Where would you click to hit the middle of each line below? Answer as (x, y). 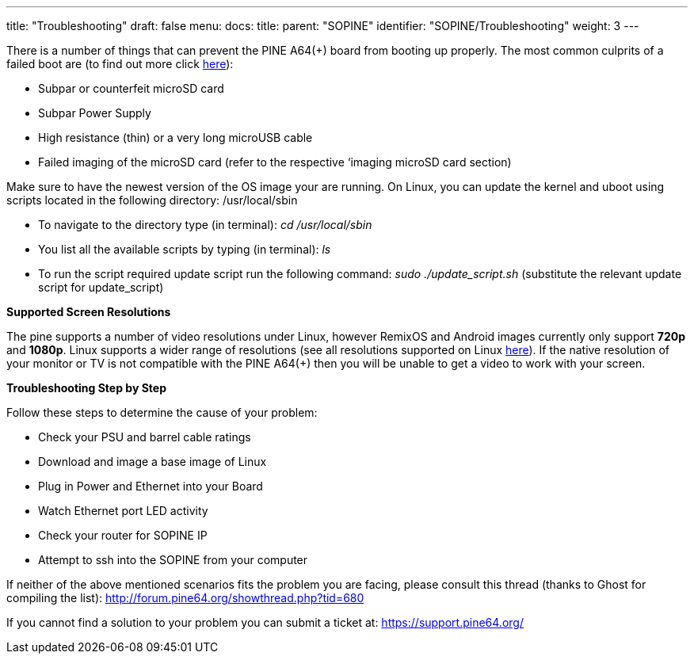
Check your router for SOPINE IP (123, 535)
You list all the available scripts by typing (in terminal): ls (185, 249)
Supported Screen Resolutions (89, 312)
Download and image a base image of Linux (153, 462)
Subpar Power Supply (95, 113)
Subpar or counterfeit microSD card (131, 88)
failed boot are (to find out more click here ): (120, 64)
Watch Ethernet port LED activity (123, 511)
